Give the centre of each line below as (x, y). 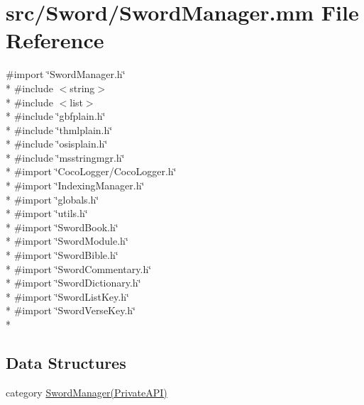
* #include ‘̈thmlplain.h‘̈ (59, 129)
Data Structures (66, 362)
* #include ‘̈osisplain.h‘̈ (57, 144)
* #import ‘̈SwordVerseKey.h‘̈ (71, 310)
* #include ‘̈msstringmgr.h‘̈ (65, 157)
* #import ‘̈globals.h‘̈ (53, 199)
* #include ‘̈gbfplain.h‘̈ (56, 116)
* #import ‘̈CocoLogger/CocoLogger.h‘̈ (91, 171)
